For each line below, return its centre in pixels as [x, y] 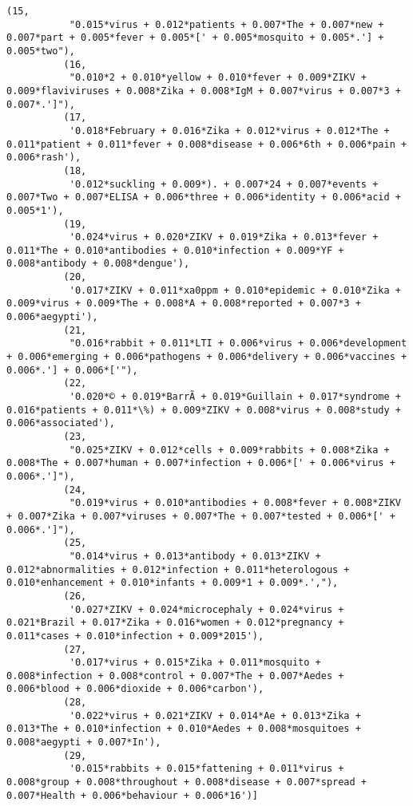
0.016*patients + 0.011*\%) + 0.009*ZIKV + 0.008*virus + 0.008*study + [204, 410]
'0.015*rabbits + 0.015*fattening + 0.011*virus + [206, 769]
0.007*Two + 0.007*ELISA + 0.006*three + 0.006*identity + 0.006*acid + [204, 198]
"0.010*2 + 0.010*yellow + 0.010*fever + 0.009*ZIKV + [218, 78]
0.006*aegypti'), [52, 317]
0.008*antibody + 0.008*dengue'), [98, 264]
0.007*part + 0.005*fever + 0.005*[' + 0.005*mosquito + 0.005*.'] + [195, 38]
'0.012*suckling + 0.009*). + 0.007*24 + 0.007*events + [224, 184]
